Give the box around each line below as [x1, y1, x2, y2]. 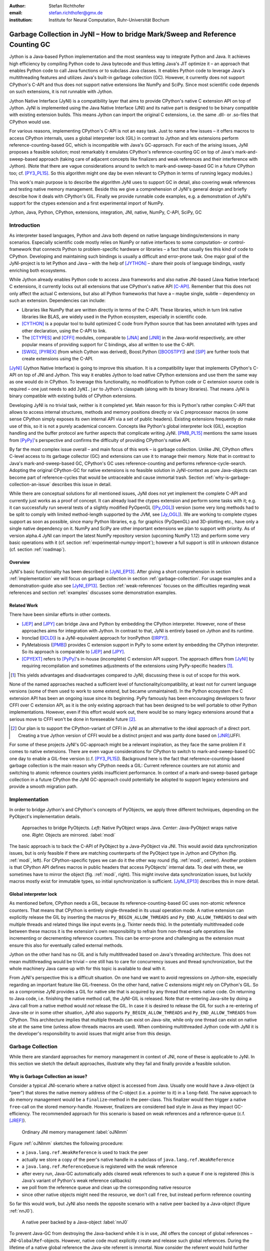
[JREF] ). [9, 1117, 26, 1123]
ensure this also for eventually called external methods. [9, 942, 123, 948]
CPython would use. [9, 119, 51, 125]
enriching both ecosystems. [9, 267, 67, 273]
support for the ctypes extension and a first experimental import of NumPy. [9, 200, 164, 206]
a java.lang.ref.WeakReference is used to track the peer [21, 1149, 148, 1155]
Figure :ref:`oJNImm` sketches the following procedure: [9, 1140, 123, 1146]
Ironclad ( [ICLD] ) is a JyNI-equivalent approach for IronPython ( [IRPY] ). [21, 635, 169, 641]
